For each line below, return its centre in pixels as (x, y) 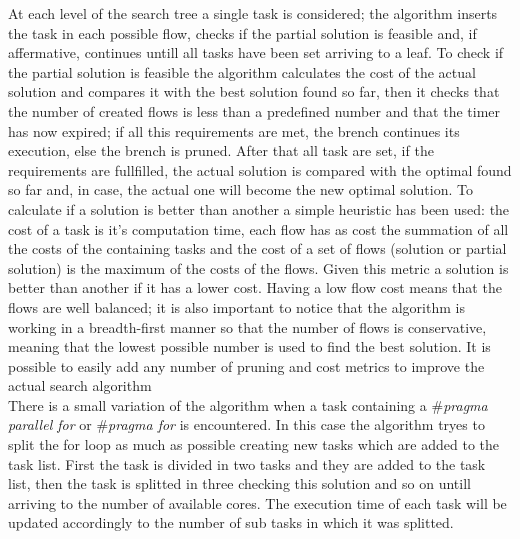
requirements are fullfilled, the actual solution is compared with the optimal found (260, 169)
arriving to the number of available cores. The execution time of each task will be (257, 502)
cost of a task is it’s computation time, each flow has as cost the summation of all (258, 228)
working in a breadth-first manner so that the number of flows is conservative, (247, 326)
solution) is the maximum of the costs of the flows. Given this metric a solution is (258, 267)
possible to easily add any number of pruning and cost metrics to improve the (246, 365)
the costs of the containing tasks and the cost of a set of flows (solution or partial (257, 248)
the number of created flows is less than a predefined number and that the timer (254, 110)
